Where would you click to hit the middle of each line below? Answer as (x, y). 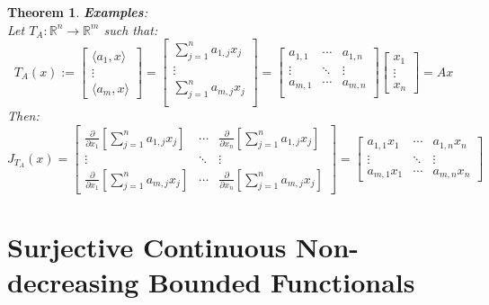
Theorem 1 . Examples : (77, 12)
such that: (131, 29)
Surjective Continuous (147, 246)
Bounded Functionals (281, 281)
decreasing (73, 281)
